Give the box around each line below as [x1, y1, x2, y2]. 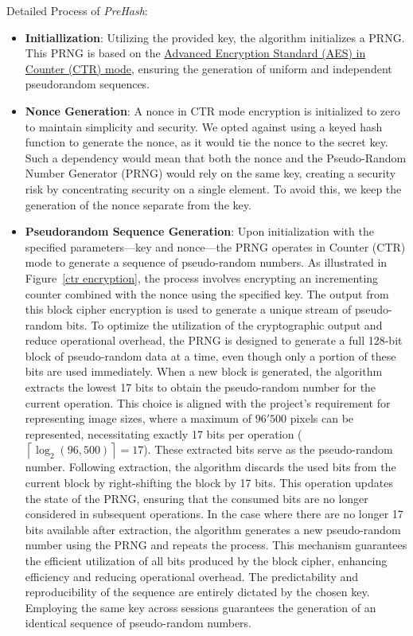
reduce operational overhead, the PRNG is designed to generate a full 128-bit [25, 332, 403, 349]
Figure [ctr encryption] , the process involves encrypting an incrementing [25, 269, 379, 286]
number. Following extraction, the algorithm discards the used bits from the [25, 458, 396, 475]
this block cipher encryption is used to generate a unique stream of [25, 301, 352, 318]
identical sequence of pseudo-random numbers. [25, 615, 251, 631]
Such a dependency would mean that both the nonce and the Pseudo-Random [25, 149, 407, 166]
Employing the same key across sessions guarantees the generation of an [25, 599, 376, 615]
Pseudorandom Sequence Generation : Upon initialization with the [25, 223, 374, 240]
